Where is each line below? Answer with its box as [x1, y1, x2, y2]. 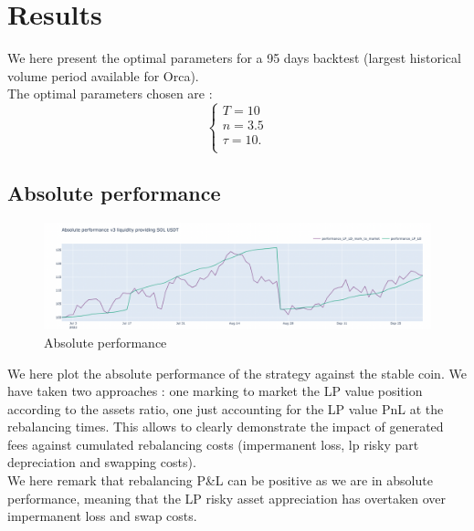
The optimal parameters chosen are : [7, 84, 213, 103]
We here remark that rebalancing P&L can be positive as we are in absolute [7, 471, 433, 490]
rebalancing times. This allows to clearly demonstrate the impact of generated [7, 417, 444, 436]
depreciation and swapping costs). [7, 453, 196, 472]
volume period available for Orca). [7, 66, 199, 85]
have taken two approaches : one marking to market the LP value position [7, 381, 423, 401]
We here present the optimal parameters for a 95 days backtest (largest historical [7, 48, 461, 68]
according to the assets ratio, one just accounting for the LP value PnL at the [7, 399, 444, 418]
